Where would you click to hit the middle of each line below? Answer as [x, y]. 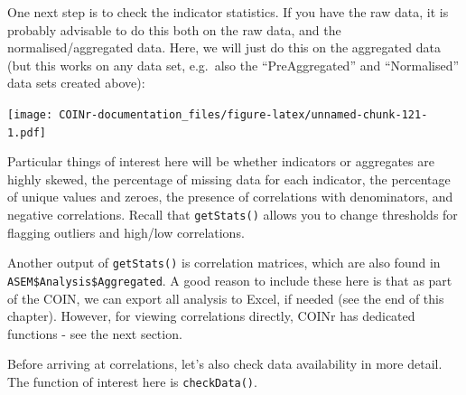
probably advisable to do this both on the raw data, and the [174, 29]
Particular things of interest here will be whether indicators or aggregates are [221, 161]
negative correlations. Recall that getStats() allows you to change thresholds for [233, 215]
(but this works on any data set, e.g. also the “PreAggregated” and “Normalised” [233, 65]
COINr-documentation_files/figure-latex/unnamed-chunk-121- [243, 114]
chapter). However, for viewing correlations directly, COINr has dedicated [211, 316]
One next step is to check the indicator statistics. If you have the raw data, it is [228, 12]
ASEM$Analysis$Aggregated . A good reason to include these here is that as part [230, 280]
